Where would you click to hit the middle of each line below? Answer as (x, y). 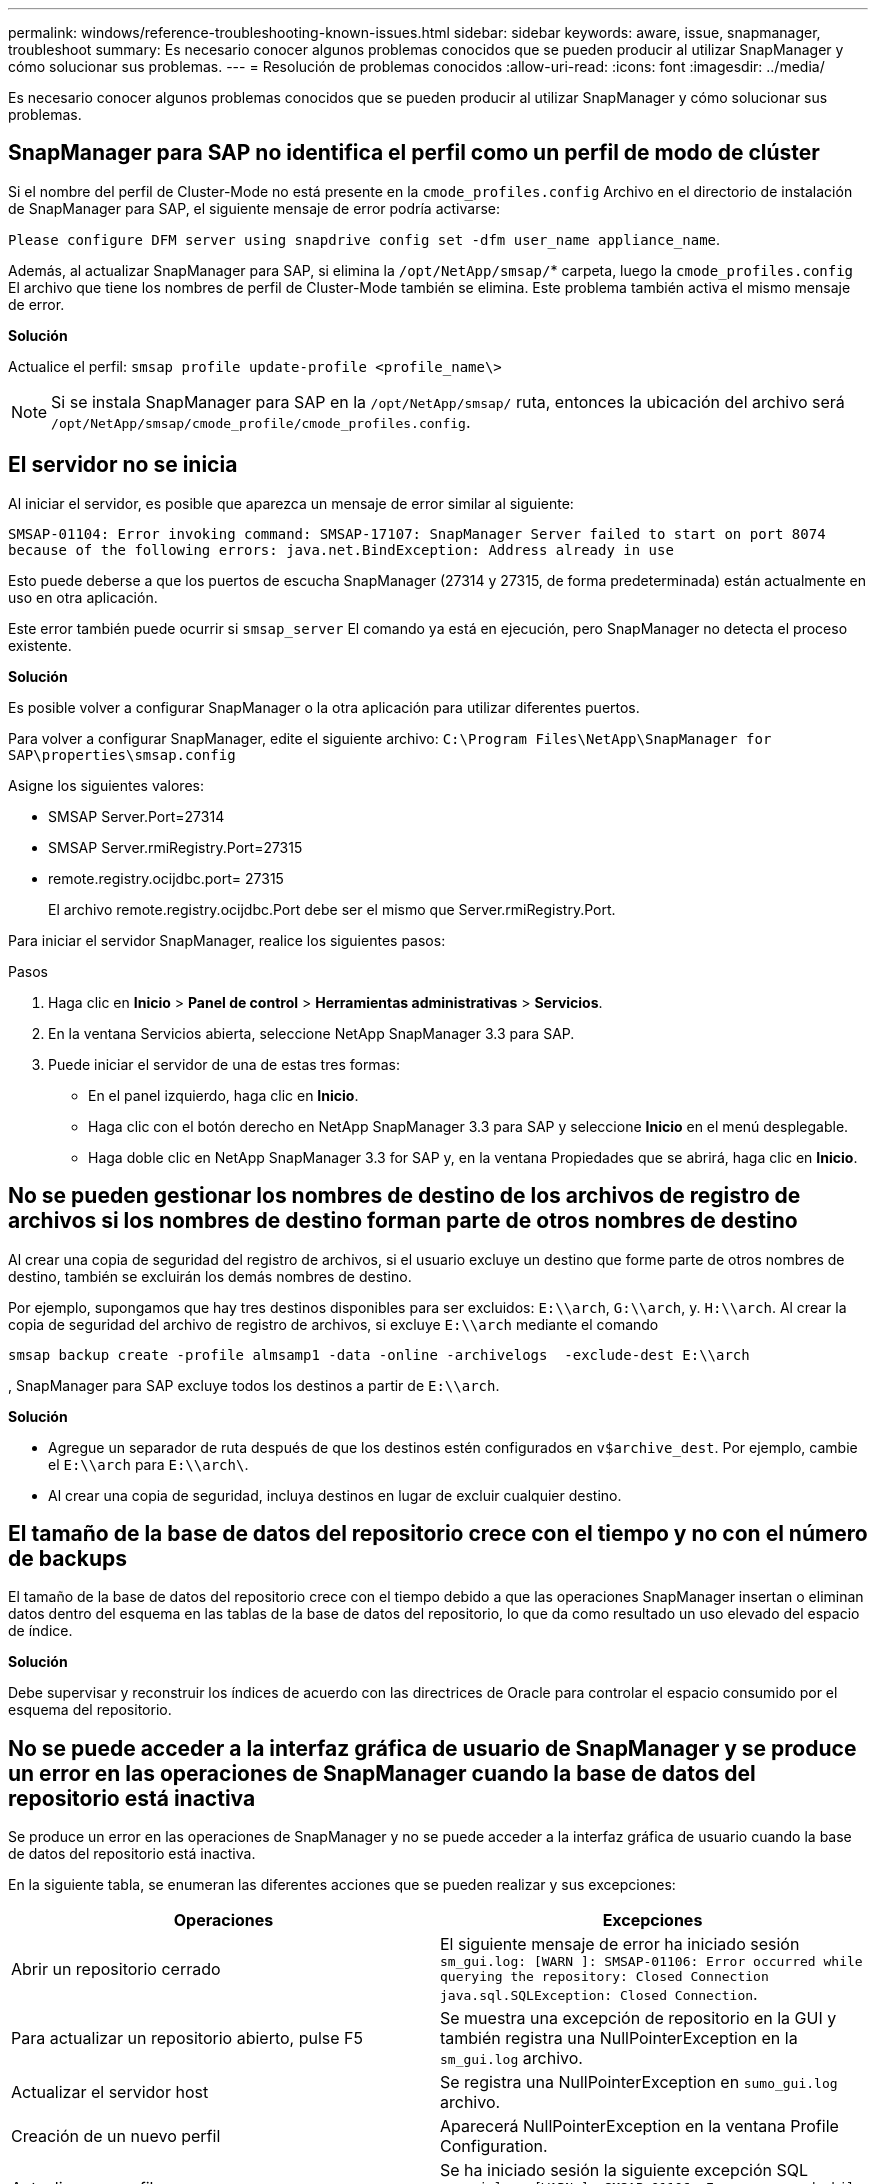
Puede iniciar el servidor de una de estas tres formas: (224, 1064)
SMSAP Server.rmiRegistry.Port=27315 (175, 847)
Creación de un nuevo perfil (116, 2136)
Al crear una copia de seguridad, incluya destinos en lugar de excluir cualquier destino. (335, 1495)
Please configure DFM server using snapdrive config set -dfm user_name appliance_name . (364, 239)
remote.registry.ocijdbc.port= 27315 (166, 878)
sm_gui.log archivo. (511, 2058)
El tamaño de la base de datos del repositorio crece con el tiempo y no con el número (438, 1533)
